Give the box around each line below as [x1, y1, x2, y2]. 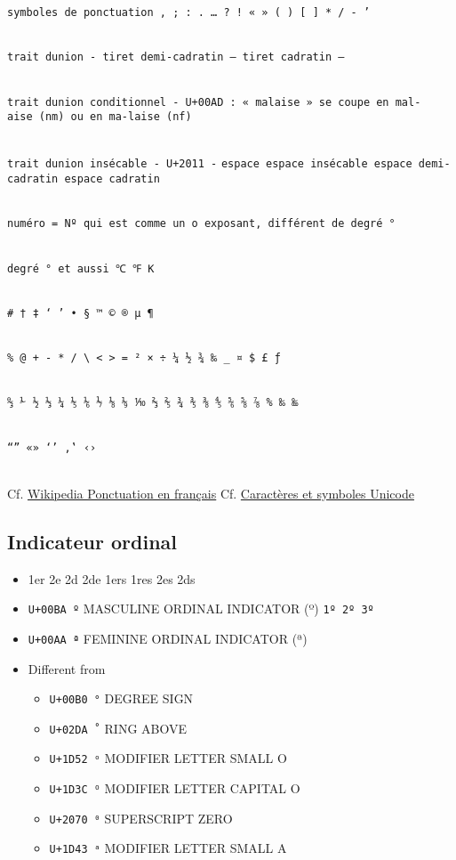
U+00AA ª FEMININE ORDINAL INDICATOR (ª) [28, 629, 308, 647]
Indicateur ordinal [7, 527, 178, 555]
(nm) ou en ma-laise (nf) [38, 110, 192, 124]
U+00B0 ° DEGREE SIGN [49, 689, 194, 708]
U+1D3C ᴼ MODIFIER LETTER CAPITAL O [49, 779, 300, 798]
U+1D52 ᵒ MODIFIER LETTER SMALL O [49, 749, 287, 767]
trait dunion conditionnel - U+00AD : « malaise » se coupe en [7, 95, 389, 109]
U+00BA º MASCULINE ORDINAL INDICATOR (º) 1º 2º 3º [28, 599, 374, 618]
